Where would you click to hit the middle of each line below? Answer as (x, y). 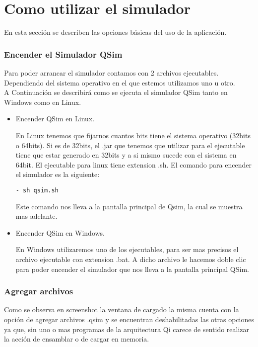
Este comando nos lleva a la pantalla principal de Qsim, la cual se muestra (129, 206)
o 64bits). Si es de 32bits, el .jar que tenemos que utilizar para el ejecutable (130, 145)
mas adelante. (36, 216)
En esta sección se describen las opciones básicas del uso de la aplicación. (115, 32)
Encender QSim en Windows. (60, 232)
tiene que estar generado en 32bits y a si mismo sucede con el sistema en (126, 155)
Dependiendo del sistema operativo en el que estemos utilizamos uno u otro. (120, 82)
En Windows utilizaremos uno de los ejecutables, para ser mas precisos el (127, 249)
